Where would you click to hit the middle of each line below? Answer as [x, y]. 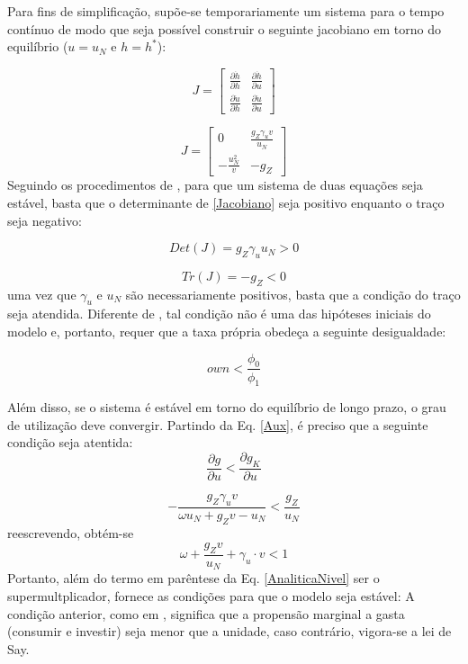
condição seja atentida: [70, 442]
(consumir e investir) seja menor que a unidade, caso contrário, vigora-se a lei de [229, 631]
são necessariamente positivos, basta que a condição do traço [293, 294]
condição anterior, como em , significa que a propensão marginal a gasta [206, 613]
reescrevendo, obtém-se [71, 532]
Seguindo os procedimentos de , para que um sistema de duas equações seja [215, 185]
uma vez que [42, 294]
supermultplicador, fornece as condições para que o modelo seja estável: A [211, 596]
